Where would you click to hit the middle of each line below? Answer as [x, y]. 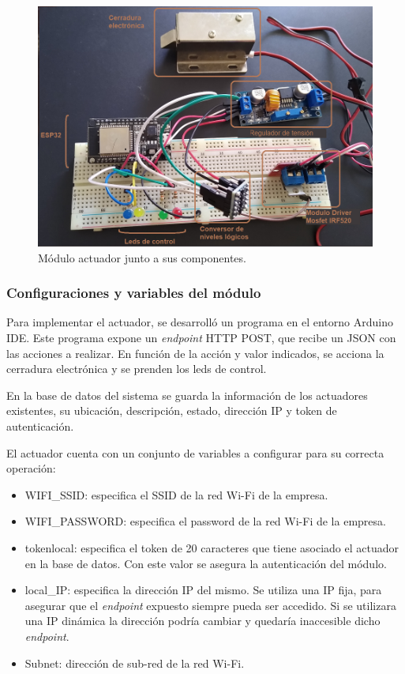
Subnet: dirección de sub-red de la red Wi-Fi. [135, 663]
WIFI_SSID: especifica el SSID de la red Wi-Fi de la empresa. [176, 494]
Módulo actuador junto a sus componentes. [142, 257]
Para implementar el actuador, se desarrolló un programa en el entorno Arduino [200, 322]
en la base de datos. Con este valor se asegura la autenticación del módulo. [206, 563]
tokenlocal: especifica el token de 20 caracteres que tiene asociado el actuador [212, 547]
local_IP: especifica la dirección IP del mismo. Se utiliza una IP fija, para [203, 590]
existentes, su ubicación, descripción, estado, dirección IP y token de [172, 410]
